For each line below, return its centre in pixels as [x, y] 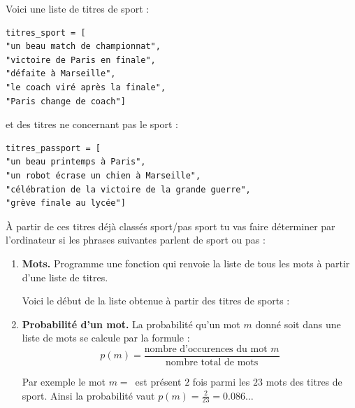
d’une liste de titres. [65, 277]
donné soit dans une [298, 324]
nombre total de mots [212, 362]
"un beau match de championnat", [83, 47]
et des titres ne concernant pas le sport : [92, 124]
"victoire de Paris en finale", [81, 60]
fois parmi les [221, 381]
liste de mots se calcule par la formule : [106, 338]
